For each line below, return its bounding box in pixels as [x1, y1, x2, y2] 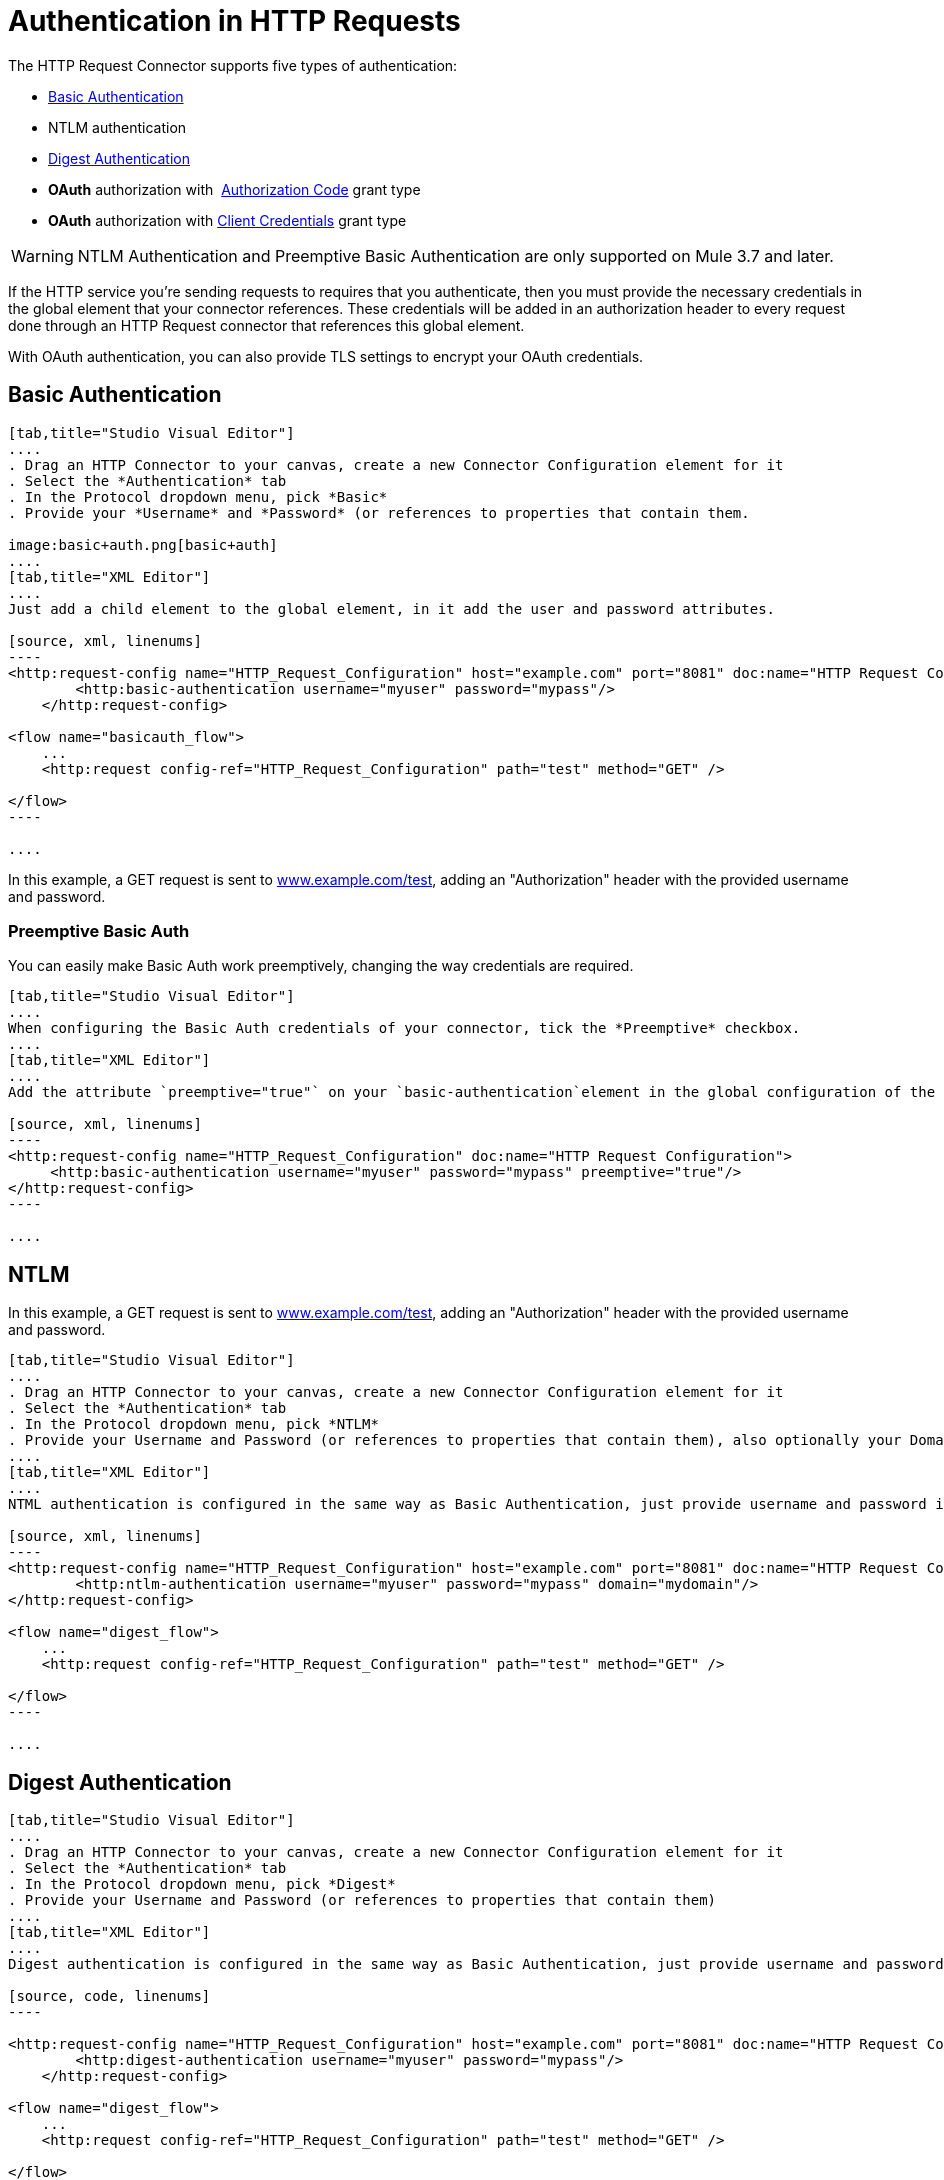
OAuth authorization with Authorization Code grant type [48, 180, 421, 198]
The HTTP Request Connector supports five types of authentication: [8, 56, 458, 74]
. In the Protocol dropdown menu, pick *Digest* [8, 1876, 396, 1893]
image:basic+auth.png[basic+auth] [8, 536, 278, 553]
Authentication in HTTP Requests [8, 4, 461, 38]
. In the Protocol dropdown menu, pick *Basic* [8, 488, 388, 505]
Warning [11, 245, 74, 266]
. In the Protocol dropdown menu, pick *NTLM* [8, 1416, 379, 1433]
